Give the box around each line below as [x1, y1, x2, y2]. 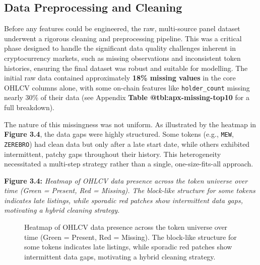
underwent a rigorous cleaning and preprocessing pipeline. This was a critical [4, 33, 242, 43]
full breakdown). [4, 102, 55, 113]
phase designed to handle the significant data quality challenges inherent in [4, 43, 236, 53]
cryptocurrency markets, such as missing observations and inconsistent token [4, 52, 241, 63]
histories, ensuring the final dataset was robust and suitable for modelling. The [4, 62, 248, 73]
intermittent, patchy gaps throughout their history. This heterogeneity [4, 148, 221, 159]
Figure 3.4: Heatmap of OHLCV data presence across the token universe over [4, 175, 248, 186]
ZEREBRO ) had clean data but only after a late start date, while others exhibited [4, 138, 250, 149]
